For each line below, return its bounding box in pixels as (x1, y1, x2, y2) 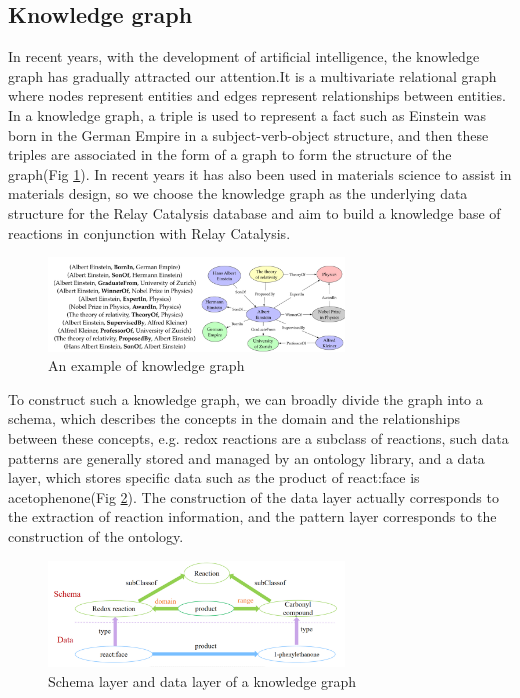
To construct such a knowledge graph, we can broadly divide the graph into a (8, 388, 483, 409)
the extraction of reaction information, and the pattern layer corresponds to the (8, 506, 497, 527)
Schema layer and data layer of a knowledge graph (48, 670, 357, 691)
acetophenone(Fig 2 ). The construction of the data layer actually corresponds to (8, 486, 499, 507)
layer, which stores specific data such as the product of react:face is (8, 467, 420, 488)
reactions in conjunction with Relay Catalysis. (8, 222, 291, 243)
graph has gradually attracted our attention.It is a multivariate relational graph (8, 65, 497, 86)
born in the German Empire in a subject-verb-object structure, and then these (8, 124, 489, 145)
